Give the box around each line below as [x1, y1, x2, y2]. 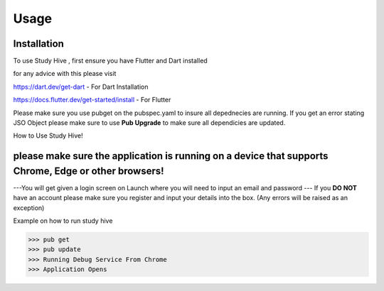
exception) [13, 203, 45, 212]
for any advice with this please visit [13, 70, 117, 78]
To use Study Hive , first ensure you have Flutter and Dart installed [13, 57, 208, 65]
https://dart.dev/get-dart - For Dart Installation [13, 82, 149, 91]
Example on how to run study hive [13, 216, 113, 225]
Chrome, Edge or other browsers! [13, 165, 164, 177]
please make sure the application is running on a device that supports [13, 150, 329, 163]
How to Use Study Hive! [13, 131, 83, 140]
